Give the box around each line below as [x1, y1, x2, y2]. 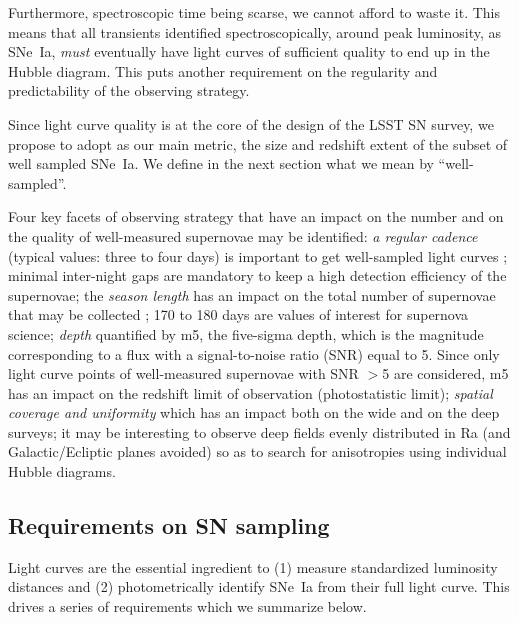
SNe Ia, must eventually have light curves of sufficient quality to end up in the [8, 41, 490, 62]
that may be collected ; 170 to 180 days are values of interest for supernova [8, 304, 469, 325]
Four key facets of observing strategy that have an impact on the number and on [8, 206, 504, 227]
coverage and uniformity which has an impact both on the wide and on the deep [8, 402, 500, 423]
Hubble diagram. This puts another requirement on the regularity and [8, 60, 438, 81]
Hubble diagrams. [8, 461, 116, 482]
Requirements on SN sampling [8, 510, 330, 541]
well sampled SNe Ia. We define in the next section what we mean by [8, 153, 434, 174]
